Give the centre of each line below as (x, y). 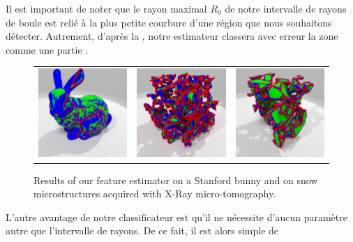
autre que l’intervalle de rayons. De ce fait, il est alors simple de (142, 230)
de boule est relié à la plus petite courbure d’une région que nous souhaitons (169, 22)
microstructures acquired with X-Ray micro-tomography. (155, 194)
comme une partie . (47, 49)
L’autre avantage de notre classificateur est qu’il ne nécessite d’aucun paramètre (176, 217)
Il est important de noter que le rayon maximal (106, 8)
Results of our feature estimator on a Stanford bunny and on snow (176, 180)
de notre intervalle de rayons (286, 8)
